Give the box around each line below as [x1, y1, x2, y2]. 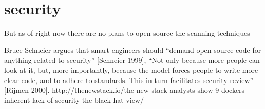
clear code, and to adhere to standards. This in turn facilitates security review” [4, 74, 254, 85]
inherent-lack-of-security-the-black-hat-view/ [4, 94, 144, 105]
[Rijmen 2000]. [4, 85, 50, 95]
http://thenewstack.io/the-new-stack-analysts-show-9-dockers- [52, 85, 247, 95]
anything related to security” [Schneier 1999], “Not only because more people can [4, 54, 260, 65]
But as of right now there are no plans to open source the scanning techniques [4, 28, 250, 38]
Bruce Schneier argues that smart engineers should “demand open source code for [4, 44, 261, 55]
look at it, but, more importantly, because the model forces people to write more [4, 64, 258, 75]
